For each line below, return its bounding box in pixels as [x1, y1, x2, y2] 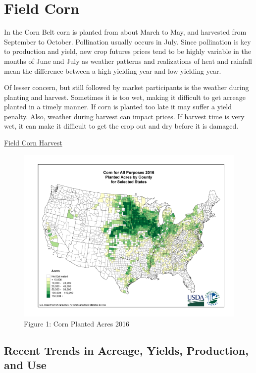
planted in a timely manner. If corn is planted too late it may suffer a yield [4, 101, 232, 112]
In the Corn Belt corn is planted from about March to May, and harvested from [4, 27, 247, 37]
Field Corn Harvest [4, 138, 62, 148]
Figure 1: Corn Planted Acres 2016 [24, 318, 129, 328]
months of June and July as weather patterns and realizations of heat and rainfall [4, 55, 253, 66]
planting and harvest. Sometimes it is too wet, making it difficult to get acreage [4, 92, 246, 102]
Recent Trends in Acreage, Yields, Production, [4, 342, 249, 358]
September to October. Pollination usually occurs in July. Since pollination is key [4, 36, 251, 47]
